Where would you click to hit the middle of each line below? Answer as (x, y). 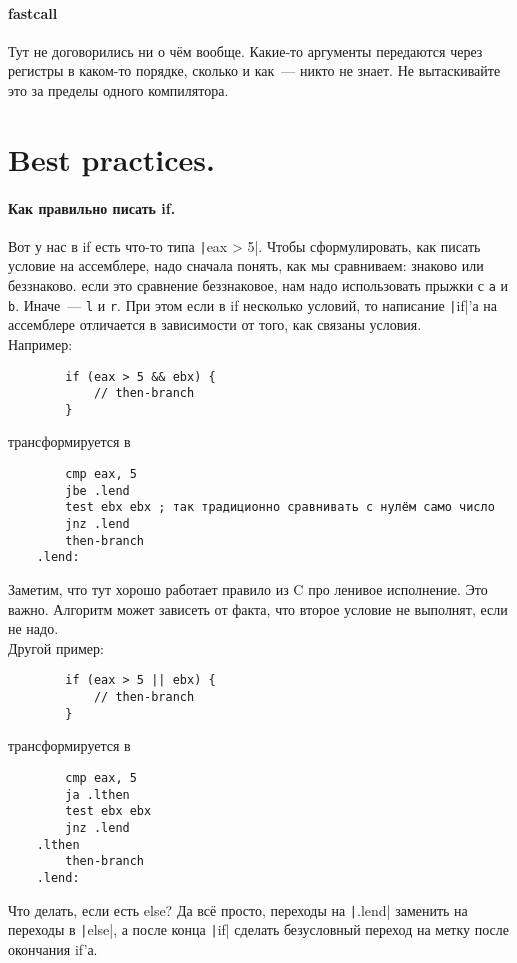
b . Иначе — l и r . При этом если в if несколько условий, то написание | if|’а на (253, 304)
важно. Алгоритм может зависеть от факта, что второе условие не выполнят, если (258, 608)
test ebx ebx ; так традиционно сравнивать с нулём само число (280, 507)
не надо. (33, 628)
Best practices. (111, 158)
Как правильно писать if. (92, 207)
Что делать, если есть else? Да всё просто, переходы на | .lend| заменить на (238, 909)
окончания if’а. (53, 948)
